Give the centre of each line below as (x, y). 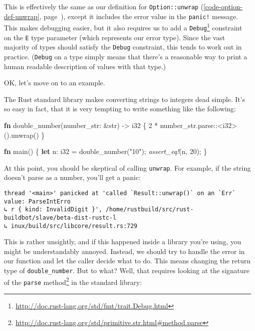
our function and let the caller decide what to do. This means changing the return (127, 261)
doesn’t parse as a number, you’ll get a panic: (72, 177)
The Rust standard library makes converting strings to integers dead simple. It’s (125, 99)
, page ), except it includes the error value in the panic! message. (139, 16)
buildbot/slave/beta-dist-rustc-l (60, 217)
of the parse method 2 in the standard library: (73, 281)
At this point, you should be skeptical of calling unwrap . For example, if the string (127, 167)
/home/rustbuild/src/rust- (150, 210)
